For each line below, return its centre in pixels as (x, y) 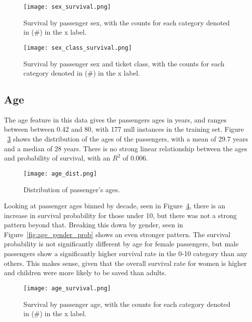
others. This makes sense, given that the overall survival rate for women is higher (126, 263)
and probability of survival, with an (57, 158)
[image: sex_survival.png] (67, 7)
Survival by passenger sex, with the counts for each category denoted (127, 22)
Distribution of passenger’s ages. (72, 189)
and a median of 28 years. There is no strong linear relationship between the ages (126, 148)
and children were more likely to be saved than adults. (85, 272)
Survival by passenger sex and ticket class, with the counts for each (124, 63)
